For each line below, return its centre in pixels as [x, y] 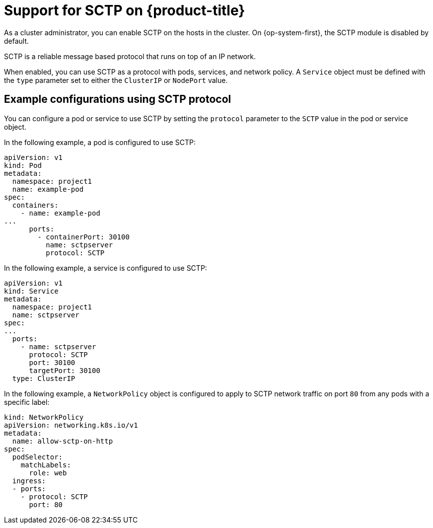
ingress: [29, 481]
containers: [35, 205]
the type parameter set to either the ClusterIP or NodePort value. [116, 80]
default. [17, 41]
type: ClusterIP [44, 378]
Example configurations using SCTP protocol [118, 99]
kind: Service [31, 291]
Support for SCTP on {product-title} [125, 10]
